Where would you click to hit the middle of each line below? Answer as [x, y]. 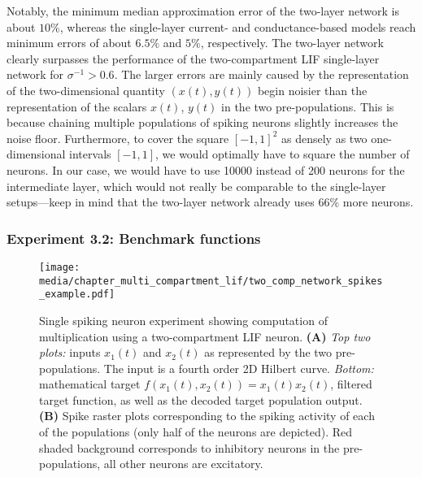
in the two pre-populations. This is [308, 106]
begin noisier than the [312, 90]
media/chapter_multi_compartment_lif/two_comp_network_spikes [211, 281]
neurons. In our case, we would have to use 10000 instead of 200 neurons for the [206, 169]
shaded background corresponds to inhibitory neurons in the [189, 447]
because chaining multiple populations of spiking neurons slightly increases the [202, 122]
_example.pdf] [77, 295]
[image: [60, 267]
